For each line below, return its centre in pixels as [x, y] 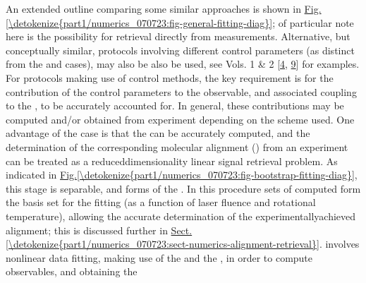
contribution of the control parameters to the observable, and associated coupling [181, 91]
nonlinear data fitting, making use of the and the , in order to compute [159, 257]
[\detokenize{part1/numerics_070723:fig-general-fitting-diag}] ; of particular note [180, 22]
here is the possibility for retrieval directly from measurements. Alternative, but [178, 36]
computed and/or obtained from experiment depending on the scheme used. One [180, 119]
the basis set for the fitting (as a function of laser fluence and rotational [161, 202]
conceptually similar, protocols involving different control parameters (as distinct [180, 50]
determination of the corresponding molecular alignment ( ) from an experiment [177, 146]
